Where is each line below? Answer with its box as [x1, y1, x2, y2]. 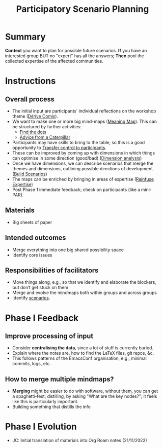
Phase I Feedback [5, 312, 79, 324]
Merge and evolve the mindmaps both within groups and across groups [12, 290, 157, 296]
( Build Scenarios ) [12, 171, 48, 177]
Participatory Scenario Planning [16, 3, 149, 15]
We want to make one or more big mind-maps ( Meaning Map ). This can [12, 118, 157, 124]
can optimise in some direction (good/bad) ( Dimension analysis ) [12, 155, 142, 161]
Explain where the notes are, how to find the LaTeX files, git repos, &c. [12, 350, 154, 356]
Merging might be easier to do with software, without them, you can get [12, 388, 158, 394]
